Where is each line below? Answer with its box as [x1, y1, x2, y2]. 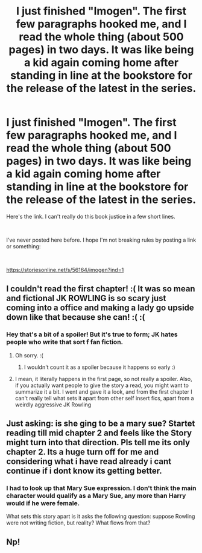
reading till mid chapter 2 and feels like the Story [6, 428, 192, 439]
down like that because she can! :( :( [6, 312, 145, 322]
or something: [6, 242, 41, 250]
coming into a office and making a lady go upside [6, 303, 194, 313]
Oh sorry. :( [14, 351, 43, 359]
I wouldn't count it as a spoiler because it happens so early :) [24, 363, 176, 371]
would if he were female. [6, 498, 80, 507]
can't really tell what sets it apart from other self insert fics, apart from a [14, 394, 194, 402]
